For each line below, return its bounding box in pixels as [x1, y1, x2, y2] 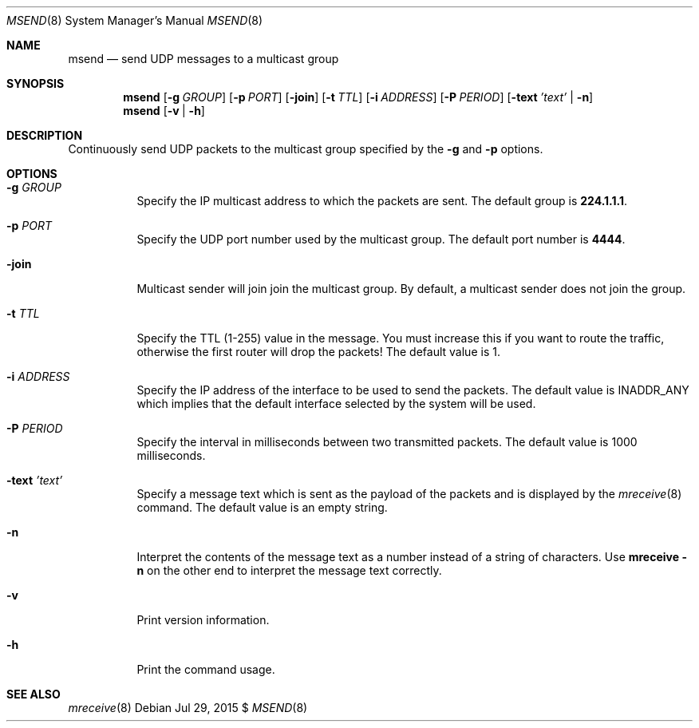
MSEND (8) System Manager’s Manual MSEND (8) [6, 14, 263, 27]
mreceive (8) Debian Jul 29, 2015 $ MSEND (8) [68, 701, 308, 714]
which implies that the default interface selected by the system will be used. [136, 397, 536, 410]
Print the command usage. [136, 663, 275, 676]
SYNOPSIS [6, 77, 65, 90]
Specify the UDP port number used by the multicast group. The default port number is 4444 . [136, 232, 626, 246]
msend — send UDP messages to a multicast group [68, 52, 339, 65]
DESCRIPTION [6, 129, 83, 142]
